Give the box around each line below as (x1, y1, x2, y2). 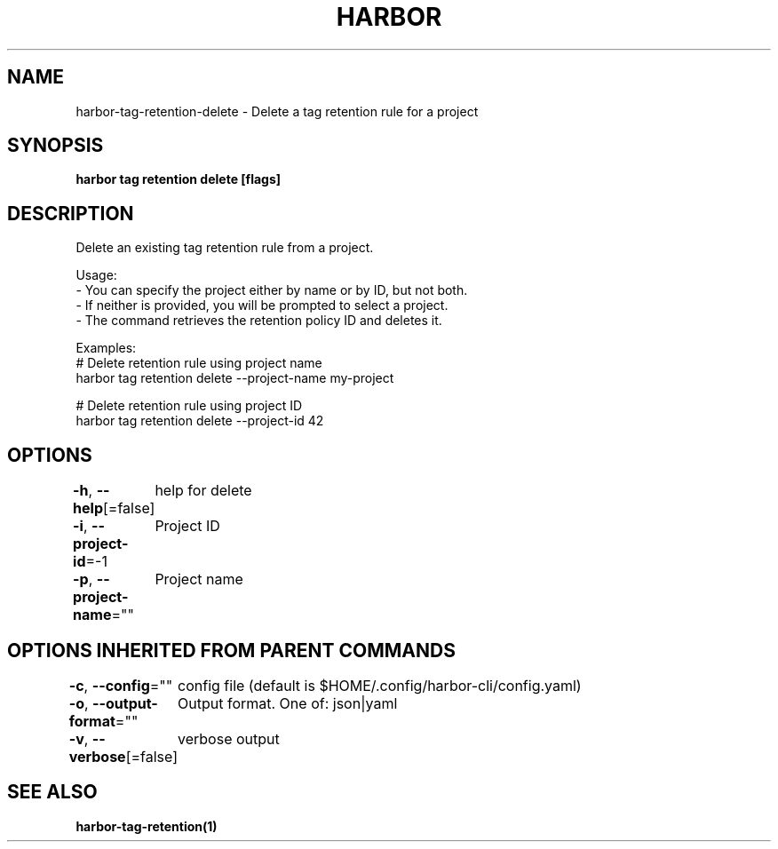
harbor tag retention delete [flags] (75, 171, 282, 187)
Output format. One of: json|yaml (178, 694, 398, 712)
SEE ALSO (7, 781, 98, 804)
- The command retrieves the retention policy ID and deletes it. (75, 313, 442, 329)
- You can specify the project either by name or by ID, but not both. (75, 282, 468, 298)
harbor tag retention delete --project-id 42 (75, 413, 324, 429)
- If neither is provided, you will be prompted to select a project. (75, 298, 449, 313)
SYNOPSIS (7, 134, 104, 157)
